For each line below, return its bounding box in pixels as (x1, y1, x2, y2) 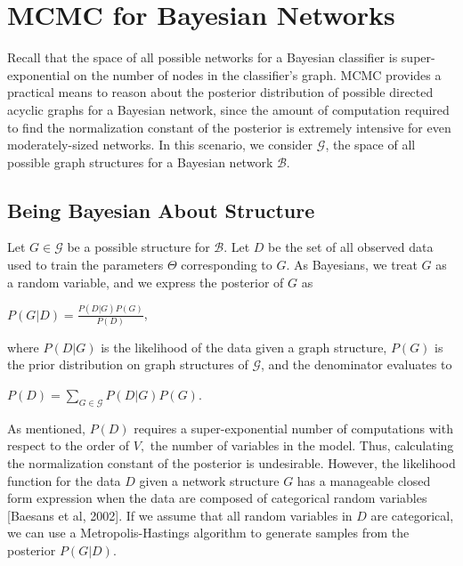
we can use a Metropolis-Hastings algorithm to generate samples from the (7, 523, 410, 542)
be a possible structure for (67, 238, 210, 256)
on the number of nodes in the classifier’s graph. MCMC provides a (74, 65, 442, 84)
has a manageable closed (296, 471, 431, 489)
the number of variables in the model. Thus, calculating (150, 436, 454, 455)
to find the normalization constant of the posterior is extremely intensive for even (7, 117, 451, 136)
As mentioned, (7, 418, 85, 437)
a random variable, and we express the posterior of (7, 272, 284, 291)
